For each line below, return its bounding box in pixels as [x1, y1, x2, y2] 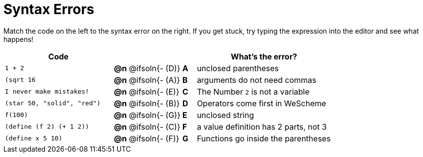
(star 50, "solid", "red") [5, 99, 101, 107]
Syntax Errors [3, 1, 94, 18]
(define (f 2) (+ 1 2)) [5, 123, 89, 131]
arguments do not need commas [197, 75, 316, 85]
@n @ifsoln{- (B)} [113, 98, 180, 108]
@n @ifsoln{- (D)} [113, 63, 180, 73]
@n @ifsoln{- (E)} [113, 86, 179, 97]
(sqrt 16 [5, 76, 36, 84]
